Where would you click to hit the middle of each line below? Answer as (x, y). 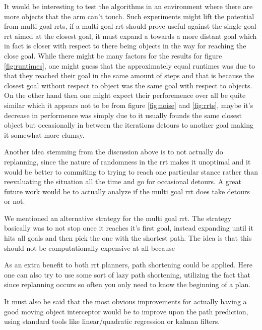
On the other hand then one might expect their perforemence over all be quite (125, 95)
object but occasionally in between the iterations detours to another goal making (129, 125)
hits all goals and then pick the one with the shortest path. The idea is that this (128, 238)
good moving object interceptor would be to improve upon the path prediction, (126, 311)
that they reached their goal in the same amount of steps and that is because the (129, 75)
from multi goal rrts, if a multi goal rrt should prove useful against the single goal (130, 26)
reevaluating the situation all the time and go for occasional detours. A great (123, 181)
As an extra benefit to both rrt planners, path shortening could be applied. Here (128, 265)
